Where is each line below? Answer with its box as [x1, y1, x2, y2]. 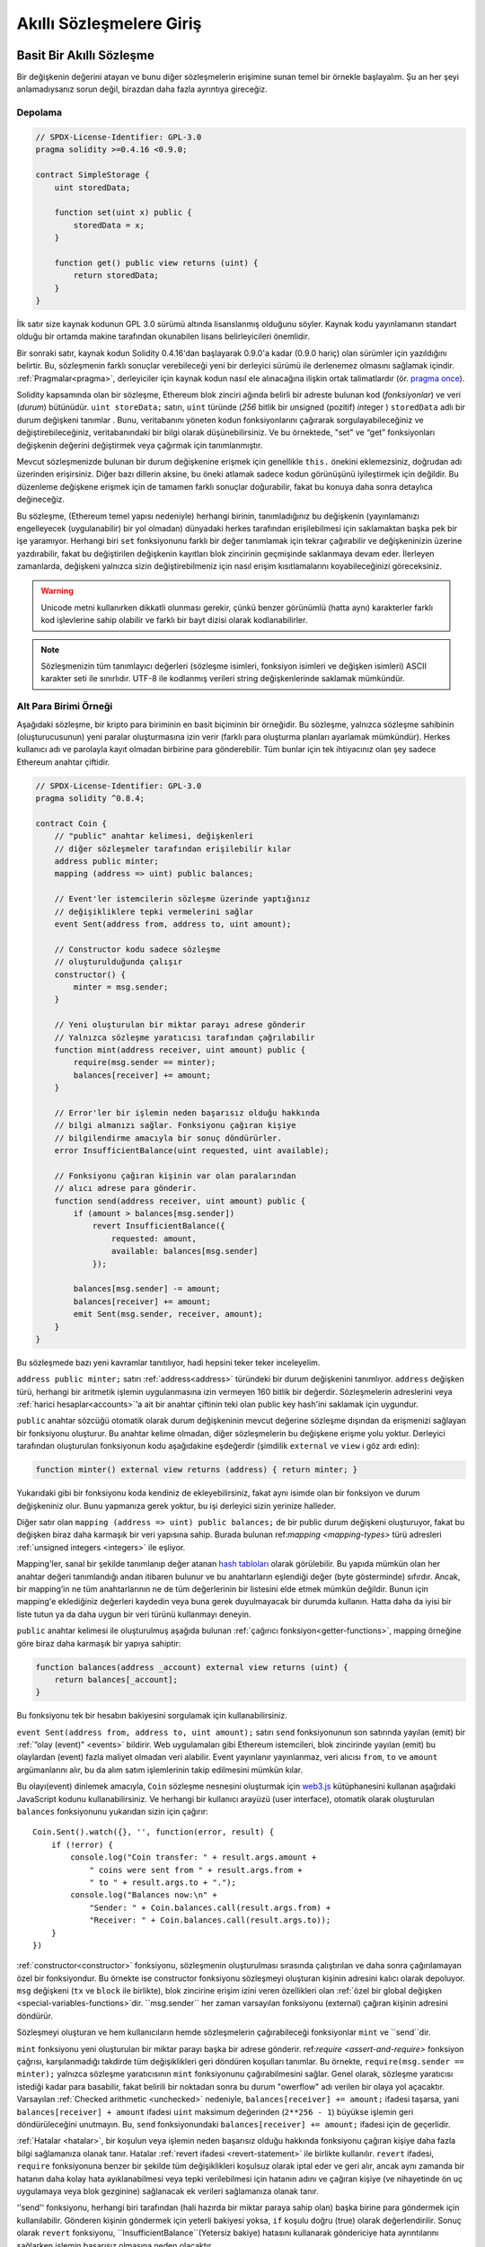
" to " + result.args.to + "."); [89, 1877, 237, 1887]
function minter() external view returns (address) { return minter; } [35, 1465, 358, 1475]
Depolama [16, 106, 63, 119]
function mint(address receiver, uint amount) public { [54, 1044, 306, 1055]
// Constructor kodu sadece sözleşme [54, 944, 221, 955]
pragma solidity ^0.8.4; [35, 794, 145, 804]
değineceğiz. [16, 494, 66, 505]
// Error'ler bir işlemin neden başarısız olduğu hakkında [54, 1107, 321, 1118]
